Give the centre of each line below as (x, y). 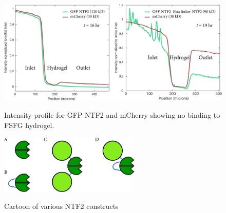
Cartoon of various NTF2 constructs (61, 206)
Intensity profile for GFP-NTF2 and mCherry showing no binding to (112, 115)
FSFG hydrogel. (29, 125)
